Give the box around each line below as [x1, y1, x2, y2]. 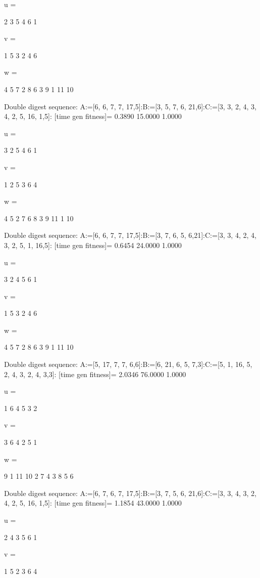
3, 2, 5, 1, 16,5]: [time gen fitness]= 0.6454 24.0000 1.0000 [4, 239, 182, 250]
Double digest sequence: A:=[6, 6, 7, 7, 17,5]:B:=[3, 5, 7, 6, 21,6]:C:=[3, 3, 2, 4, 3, [4, 101, 256, 111]
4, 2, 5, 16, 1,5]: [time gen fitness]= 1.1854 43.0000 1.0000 [4, 498, 182, 508]
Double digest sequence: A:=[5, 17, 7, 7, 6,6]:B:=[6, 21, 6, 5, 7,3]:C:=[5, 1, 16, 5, [4, 359, 252, 369]
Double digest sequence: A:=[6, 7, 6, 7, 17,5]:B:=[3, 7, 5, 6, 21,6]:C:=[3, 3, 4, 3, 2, [4, 487, 256, 498]
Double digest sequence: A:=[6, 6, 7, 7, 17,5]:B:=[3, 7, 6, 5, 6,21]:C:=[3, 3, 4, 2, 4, [4, 230, 256, 240]
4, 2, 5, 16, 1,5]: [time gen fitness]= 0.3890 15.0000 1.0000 [4, 111, 182, 121]
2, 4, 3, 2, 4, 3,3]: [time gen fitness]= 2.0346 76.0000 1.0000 [4, 368, 186, 379]
